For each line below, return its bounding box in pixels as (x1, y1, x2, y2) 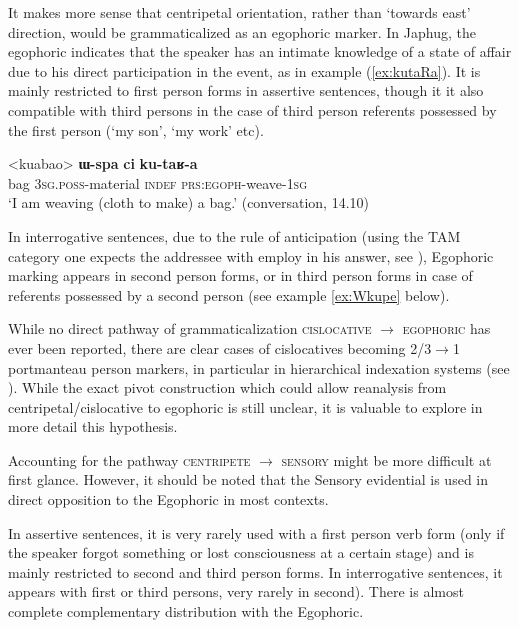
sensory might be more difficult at (281, 449, 492, 470)
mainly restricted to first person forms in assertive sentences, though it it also (8, 80, 484, 101)
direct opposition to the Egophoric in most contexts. (8, 489, 329, 510)
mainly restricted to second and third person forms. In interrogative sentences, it (8, 561, 503, 582)
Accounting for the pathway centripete (8, 449, 251, 470)
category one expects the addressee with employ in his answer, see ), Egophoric (8, 245, 494, 266)
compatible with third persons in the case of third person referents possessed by (8, 99, 497, 120)
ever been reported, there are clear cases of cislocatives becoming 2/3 (8, 337, 432, 358)
